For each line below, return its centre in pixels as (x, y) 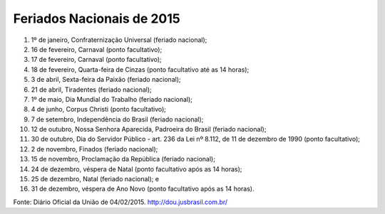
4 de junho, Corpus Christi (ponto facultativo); (99, 109)
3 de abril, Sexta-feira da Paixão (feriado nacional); (106, 80)
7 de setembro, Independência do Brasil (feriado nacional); (117, 119)
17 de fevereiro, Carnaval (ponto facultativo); (96, 60)
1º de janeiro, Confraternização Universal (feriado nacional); (119, 40)
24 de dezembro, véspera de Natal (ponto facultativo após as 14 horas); (137, 169)
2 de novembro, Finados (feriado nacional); (94, 149)
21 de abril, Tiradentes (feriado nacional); (92, 90)
